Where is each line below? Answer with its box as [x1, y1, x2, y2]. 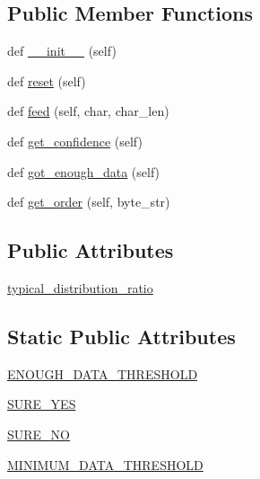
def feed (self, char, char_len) [7, 102, 169, 120]
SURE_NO [7, 424, 71, 443]
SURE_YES [7, 395, 76, 413]
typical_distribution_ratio [7, 278, 153, 297]
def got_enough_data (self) [7, 162, 160, 181]
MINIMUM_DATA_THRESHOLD [7, 455, 204, 474]
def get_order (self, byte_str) [7, 192, 170, 211]
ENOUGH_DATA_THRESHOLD [7, 364, 198, 383]
